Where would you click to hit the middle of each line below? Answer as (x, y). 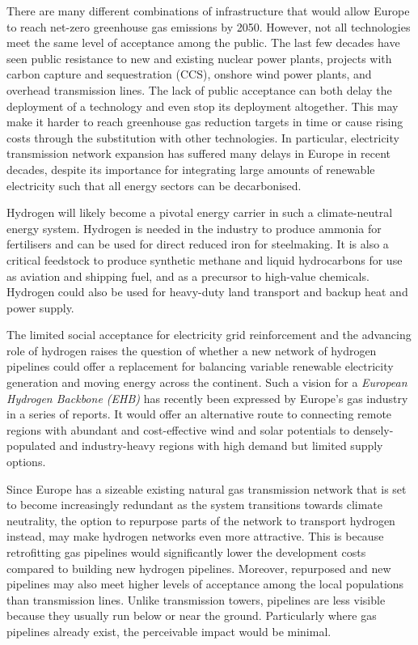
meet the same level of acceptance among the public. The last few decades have (203, 42)
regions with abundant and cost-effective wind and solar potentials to (178, 429)
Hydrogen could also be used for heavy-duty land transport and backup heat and (207, 292)
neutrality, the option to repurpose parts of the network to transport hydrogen (201, 520)
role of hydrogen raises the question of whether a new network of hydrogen (192, 350)
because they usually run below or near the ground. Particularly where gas (192, 615)
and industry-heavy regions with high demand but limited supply (221, 446)
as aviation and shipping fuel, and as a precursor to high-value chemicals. (188, 276)
